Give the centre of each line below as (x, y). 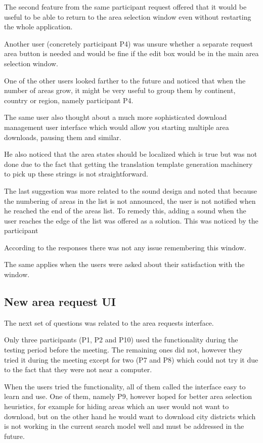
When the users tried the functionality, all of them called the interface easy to (125, 386)
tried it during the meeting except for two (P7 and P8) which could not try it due (131, 359)
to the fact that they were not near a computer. (78, 369)
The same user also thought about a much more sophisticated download (116, 117)
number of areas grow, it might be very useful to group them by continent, (120, 90)
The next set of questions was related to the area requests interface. (109, 322)
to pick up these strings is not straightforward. (76, 174)
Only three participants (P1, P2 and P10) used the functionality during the (121, 340)
